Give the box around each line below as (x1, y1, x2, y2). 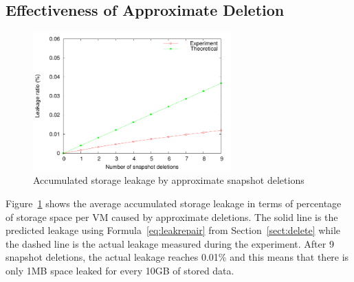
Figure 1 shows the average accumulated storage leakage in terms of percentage (5, 196, 342, 210)
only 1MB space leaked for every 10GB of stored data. (5, 263, 234, 277)
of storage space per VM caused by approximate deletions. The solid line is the (5, 209, 338, 224)
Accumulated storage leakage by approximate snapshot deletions (33, 173, 305, 187)
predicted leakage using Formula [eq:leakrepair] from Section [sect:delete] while (5, 223, 341, 237)
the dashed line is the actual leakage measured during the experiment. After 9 (5, 236, 334, 250)
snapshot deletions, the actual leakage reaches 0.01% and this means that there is (5, 250, 349, 264)
